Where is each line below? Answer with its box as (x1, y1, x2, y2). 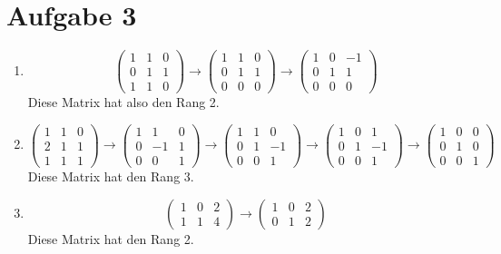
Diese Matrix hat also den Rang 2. (27, 93, 220, 112)
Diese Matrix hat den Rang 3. (27, 167, 194, 186)
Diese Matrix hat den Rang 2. (27, 229, 194, 248)
